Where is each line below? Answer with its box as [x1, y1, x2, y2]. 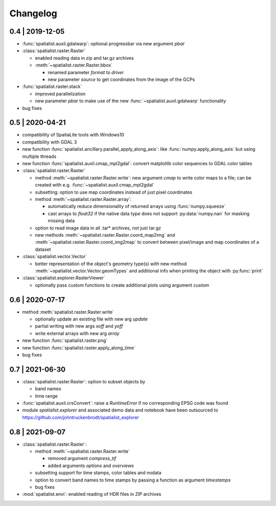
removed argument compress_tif [48, 455, 117, 462]
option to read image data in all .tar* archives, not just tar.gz [35, 225, 161, 231]
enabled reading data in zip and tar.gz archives [35, 55, 134, 61]
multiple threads [22, 153, 57, 159]
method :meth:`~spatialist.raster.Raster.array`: [35, 196, 132, 202]
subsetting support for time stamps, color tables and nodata [35, 470, 162, 476]
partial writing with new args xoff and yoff [35, 323, 123, 329]
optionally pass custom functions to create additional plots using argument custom [35, 282, 210, 288]
